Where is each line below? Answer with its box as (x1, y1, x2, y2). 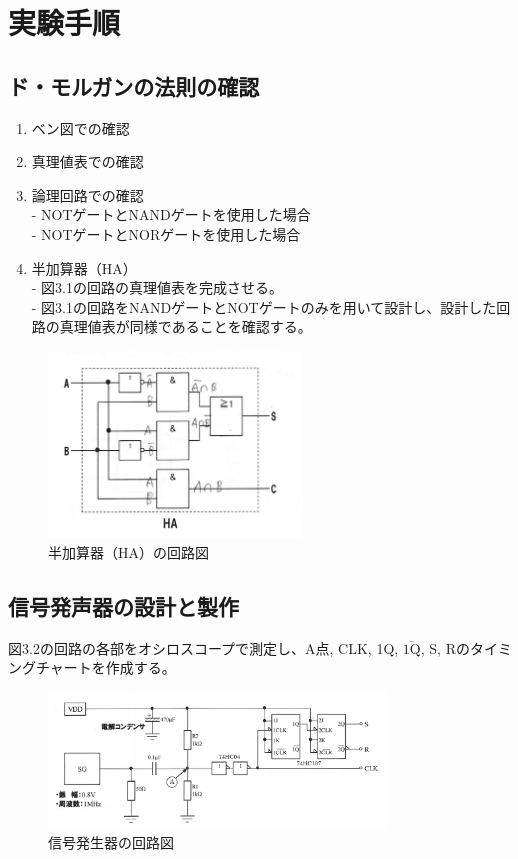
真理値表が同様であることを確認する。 (59, 316, 312, 337)
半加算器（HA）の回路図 (48, 542, 209, 563)
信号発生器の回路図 (48, 831, 174, 852)
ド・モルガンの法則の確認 (8, 70, 260, 101)
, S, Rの (420, 637, 470, 658)
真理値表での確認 (31, 151, 144, 172)
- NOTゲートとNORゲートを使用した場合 (31, 223, 301, 244)
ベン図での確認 (31, 117, 130, 138)
